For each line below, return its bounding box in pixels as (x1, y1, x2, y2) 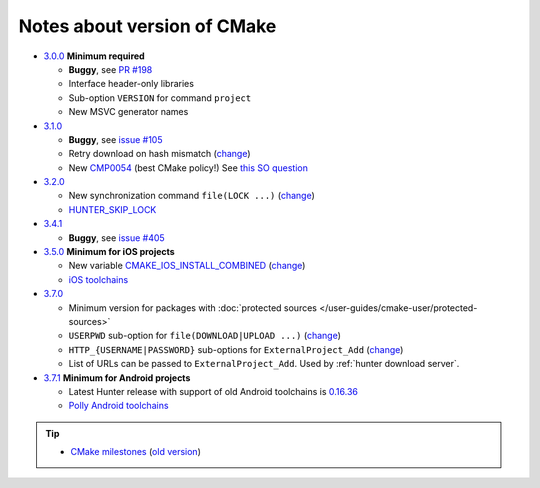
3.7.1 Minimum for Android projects (43, 371, 191, 384)
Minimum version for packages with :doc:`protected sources (68, 301, 317, 314)
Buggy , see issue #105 (68, 133, 163, 145)
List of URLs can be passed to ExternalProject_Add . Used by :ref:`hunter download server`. (68, 358, 460, 370)
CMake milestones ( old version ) (70, 446, 202, 458)
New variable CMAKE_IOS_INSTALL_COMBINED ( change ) (68, 260, 306, 272)
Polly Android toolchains (68, 400, 169, 412)
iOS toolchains (68, 273, 129, 285)
